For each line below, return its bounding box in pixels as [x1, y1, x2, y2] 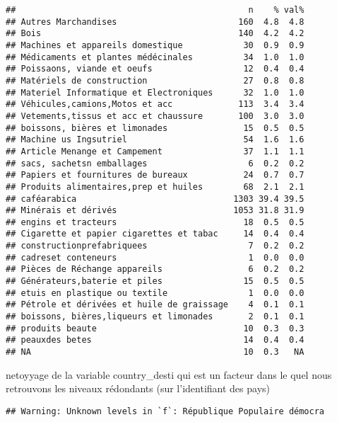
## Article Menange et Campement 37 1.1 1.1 [6, 146, 305, 156]
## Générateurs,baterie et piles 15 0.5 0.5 [6, 276, 305, 287]
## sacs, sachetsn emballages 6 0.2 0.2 [6, 158, 305, 169]
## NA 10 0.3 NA [6, 347, 305, 358]
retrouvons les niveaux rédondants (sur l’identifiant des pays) [6, 381, 270, 396]
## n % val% [6, 5, 305, 15]
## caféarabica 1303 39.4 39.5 [6, 193, 305, 204]
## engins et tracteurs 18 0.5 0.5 [6, 217, 305, 227]
